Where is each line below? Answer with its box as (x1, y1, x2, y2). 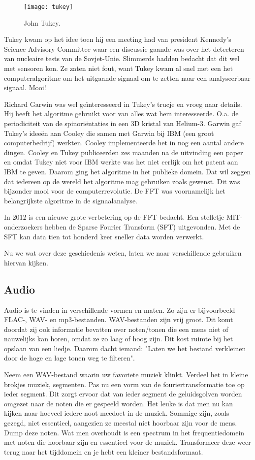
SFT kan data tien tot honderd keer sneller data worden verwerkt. (4, 231, 204, 241)
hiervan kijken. (4, 257, 48, 267)
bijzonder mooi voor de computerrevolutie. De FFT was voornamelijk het (4, 186, 225, 196)
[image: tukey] (24, 3, 73, 10)
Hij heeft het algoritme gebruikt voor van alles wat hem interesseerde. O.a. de (4, 108, 239, 119)
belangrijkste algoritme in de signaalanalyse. (4, 195, 137, 205)
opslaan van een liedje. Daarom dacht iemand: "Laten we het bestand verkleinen (4, 343, 246, 353)
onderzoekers (4, 221, 43, 231)
